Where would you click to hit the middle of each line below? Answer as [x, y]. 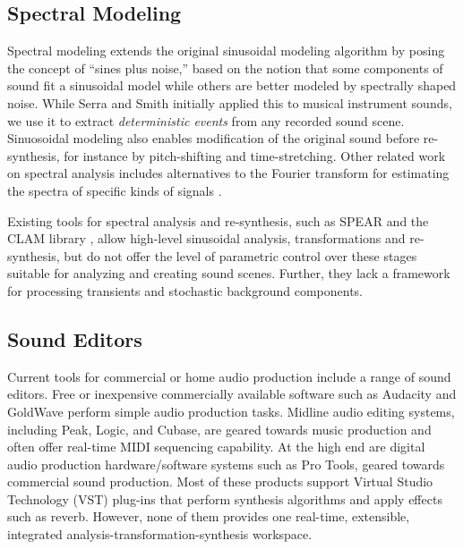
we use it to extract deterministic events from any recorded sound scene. [206, 120]
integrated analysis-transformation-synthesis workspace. [160, 534]
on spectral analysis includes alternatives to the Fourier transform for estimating [228, 173]
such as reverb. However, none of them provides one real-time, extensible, [209, 516]
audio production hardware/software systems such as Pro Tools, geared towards [226, 464]
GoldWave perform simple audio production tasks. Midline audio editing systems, [231, 411]
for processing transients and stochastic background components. [185, 290]
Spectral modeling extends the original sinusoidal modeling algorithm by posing [226, 51]
